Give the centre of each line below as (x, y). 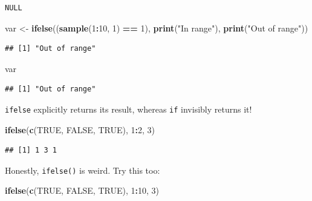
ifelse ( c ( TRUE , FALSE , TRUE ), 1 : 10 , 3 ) (82, 190)
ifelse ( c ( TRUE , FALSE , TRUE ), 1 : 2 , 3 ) (80, 129)
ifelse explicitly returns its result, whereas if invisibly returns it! (128, 109)
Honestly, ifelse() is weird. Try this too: (83, 170)
